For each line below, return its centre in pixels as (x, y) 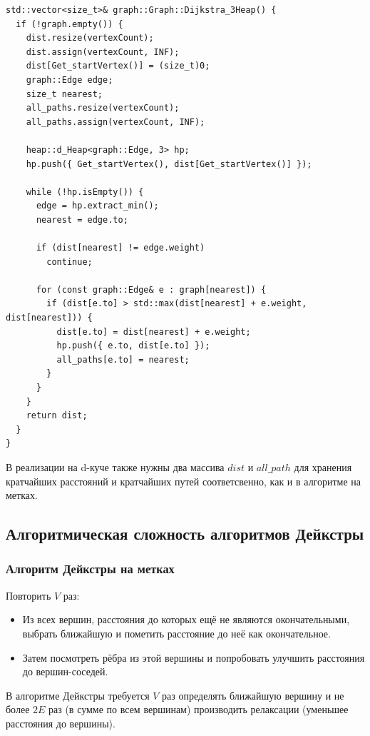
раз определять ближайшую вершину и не (253, 695)
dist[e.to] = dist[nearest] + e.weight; (154, 332)
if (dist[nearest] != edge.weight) (120, 248)
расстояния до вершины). (61, 723)
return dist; (57, 416)
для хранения (323, 467)
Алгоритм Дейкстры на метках (90, 569)
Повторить (29, 595)
